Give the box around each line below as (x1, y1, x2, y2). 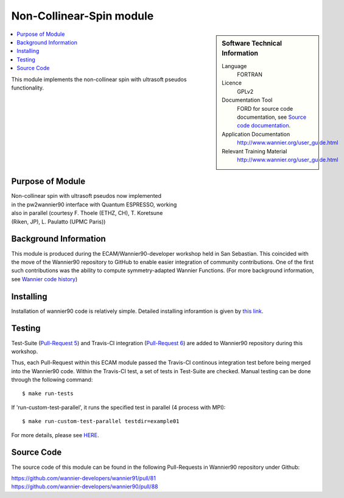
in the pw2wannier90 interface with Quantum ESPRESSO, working (11, 201, 177, 208)
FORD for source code (237, 105, 293, 112)
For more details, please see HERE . (11, 431, 100, 438)
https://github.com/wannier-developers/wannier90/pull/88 (11, 483, 158, 490)
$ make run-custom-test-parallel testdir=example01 (22, 418, 180, 425)
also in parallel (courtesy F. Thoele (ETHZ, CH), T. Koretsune (11, 209, 163, 217)
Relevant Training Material (222, 147, 287, 155)
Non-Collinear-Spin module (11, 9, 154, 23)
